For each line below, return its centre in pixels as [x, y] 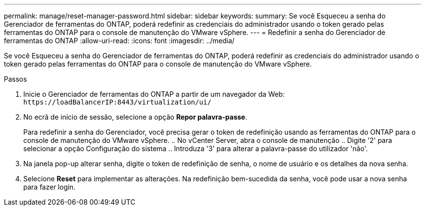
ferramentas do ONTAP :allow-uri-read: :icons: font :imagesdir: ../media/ [119, 41]
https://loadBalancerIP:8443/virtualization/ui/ [117, 102]
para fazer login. [49, 187]
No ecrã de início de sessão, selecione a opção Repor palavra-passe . [135, 117]
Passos [16, 79]
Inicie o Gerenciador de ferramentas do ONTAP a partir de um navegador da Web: [154, 94]
